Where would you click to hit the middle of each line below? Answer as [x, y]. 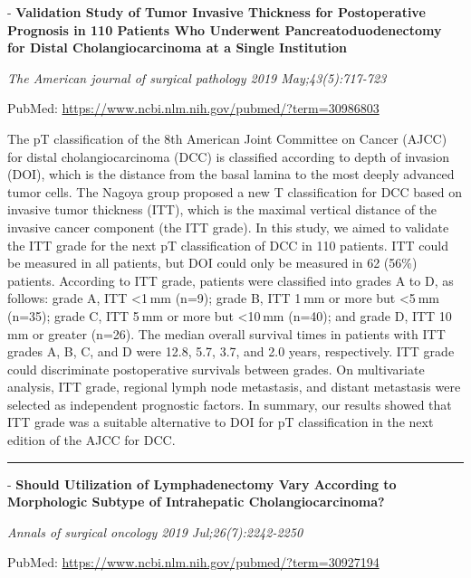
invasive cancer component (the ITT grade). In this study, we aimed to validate [228, 227]
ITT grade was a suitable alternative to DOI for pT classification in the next [221, 422]
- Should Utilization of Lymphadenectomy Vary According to [202, 483]
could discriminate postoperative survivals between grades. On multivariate [216, 369]
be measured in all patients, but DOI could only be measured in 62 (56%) [212, 263]
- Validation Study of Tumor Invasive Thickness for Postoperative [216, 12]
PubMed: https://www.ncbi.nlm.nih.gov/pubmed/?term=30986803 [193, 108]
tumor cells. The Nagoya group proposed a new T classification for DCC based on [235, 191]
